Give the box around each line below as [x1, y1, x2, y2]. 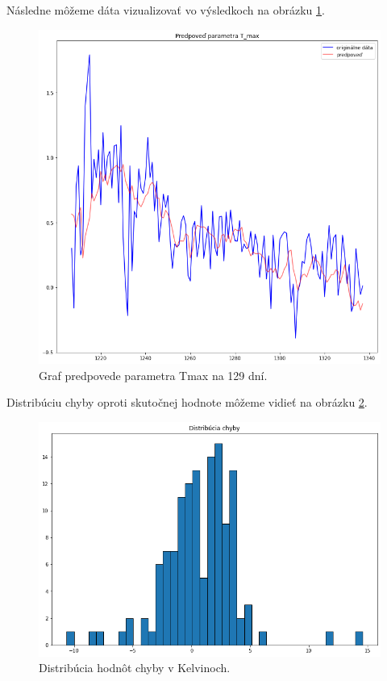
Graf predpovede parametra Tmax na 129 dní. [39, 366, 268, 383]
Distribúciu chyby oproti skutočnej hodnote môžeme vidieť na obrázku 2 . [6, 394, 368, 411]
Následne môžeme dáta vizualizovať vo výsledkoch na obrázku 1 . [6, 2, 325, 18]
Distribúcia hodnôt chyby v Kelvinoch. [39, 659, 231, 676]
